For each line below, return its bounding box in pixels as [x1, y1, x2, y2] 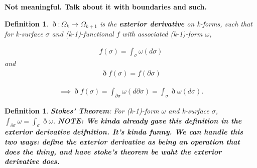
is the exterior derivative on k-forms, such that [99, 18, 252, 28]
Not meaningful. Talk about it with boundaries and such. [5, 1, 207, 11]
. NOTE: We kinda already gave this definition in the [53, 115, 242, 125]
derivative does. [5, 156, 60, 166]
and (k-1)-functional [52, 28, 114, 39]
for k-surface [5, 28, 43, 39]
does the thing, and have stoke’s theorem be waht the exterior [5, 146, 222, 156]
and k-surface [168, 105, 209, 115]
